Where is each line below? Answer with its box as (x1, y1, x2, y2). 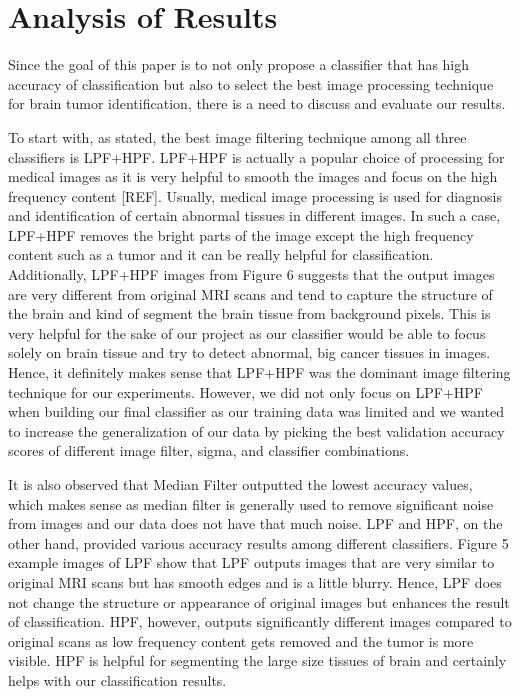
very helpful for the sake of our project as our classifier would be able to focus (8, 322, 486, 343)
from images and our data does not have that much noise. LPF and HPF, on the (8, 513, 503, 534)
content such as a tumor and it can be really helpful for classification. (8, 244, 434, 265)
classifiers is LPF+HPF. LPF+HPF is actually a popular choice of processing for (8, 146, 505, 167)
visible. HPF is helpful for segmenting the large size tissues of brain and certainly (8, 650, 507, 671)
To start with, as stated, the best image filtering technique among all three (8, 126, 467, 147)
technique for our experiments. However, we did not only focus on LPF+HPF (8, 381, 483, 402)
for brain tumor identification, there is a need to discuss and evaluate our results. (8, 93, 506, 114)
